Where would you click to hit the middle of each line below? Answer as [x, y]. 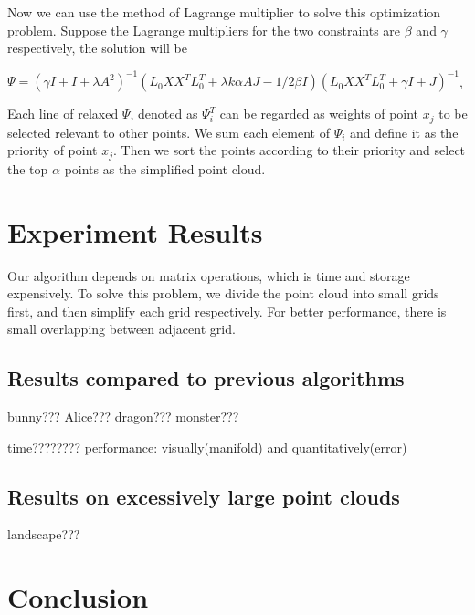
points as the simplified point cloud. [165, 168]
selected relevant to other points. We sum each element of [169, 132]
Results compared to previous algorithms [206, 378]
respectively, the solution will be [97, 48]
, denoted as [164, 114]
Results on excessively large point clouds [204, 496]
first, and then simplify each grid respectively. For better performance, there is [227, 311]
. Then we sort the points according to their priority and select [290, 150]
